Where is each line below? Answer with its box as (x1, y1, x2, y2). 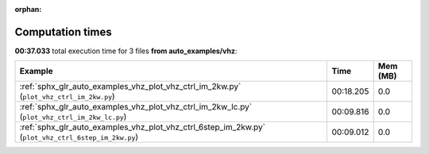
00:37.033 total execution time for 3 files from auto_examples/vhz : (14, 46, 238, 56)
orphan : (14, 5, 42, 13)
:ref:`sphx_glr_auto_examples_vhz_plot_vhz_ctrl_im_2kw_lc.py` (19, 102, 253, 113)
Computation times (14, 25, 112, 39)
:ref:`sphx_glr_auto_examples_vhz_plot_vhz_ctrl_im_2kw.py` (19, 81, 242, 92)
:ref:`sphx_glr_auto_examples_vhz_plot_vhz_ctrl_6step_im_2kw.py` (19, 121, 266, 133)
